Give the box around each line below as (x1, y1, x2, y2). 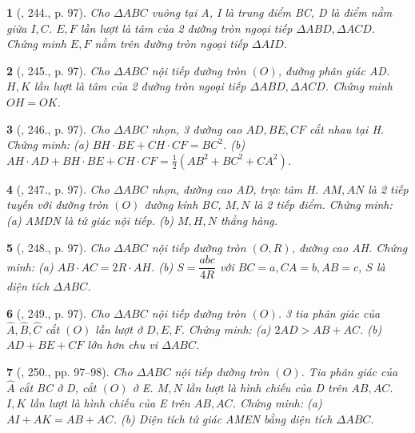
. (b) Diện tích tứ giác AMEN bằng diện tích (113, 410, 333, 427)
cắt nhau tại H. (309, 120, 385, 137)
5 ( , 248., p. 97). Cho (6, 239, 110, 255)
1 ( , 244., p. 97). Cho (6, 4, 110, 20)
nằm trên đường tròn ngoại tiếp (94, 35, 248, 52)
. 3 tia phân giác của (277, 304, 381, 321)
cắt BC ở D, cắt (18, 379, 97, 395)
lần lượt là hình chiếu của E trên (30, 395, 190, 411)
